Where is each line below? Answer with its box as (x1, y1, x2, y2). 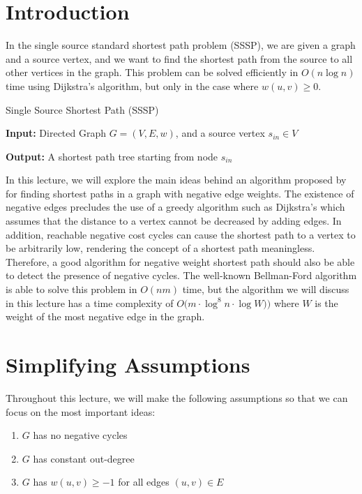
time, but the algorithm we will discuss (182, 282, 349, 297)
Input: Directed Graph (6, 126, 106, 140)
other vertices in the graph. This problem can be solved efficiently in (6, 65, 299, 80)
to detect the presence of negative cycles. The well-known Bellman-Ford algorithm (6, 268, 357, 283)
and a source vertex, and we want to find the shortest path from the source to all (6, 51, 353, 66)
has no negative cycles (33, 428, 128, 442)
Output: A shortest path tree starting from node (6, 149, 218, 163)
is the (315, 295, 338, 310)
